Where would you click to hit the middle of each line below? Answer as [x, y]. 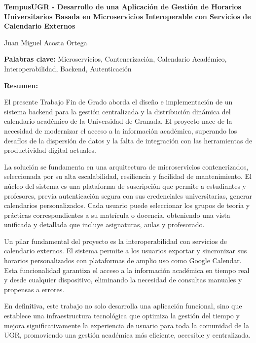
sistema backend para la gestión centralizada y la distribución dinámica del [117, 111]
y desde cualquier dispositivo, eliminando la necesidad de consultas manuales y [123, 280]
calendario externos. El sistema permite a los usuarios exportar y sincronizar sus [126, 251]
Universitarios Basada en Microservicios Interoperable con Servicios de [128, 16]
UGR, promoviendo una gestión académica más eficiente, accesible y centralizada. [127, 335]
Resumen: [21, 85]
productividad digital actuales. [50, 150]
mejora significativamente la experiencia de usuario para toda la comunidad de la [127, 325]
